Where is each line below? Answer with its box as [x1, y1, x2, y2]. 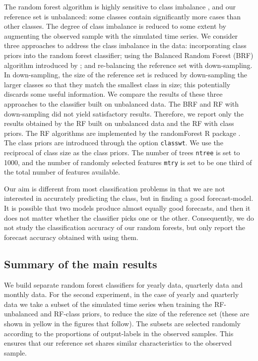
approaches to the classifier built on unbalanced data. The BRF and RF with [4, 98, 239, 109]
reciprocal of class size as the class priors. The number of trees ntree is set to [4, 147, 240, 157]
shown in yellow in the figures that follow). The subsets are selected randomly [4, 318, 241, 329]
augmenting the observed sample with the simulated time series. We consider [4, 30, 238, 41]
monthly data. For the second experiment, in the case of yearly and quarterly [4, 289, 239, 300]
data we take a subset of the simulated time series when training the [4, 299, 212, 309]
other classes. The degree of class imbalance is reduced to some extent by [4, 21, 226, 31]
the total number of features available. [4, 167, 120, 177]
